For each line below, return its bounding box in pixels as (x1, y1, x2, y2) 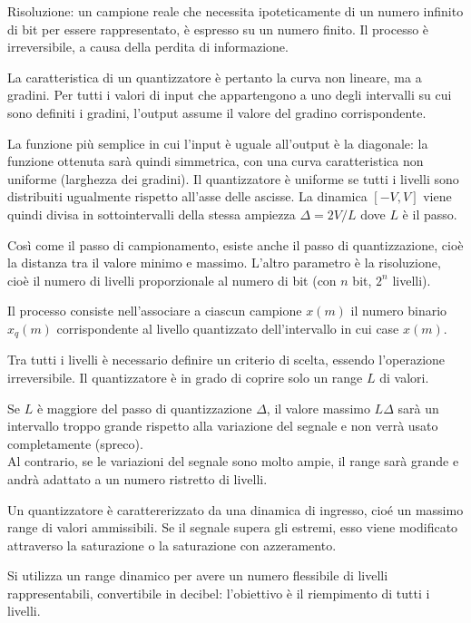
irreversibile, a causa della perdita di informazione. (7, 37, 289, 56)
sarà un (397, 398, 439, 417)
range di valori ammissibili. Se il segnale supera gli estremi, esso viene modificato (7, 518, 458, 537)
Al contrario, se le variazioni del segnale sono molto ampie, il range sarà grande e (7, 452, 459, 471)
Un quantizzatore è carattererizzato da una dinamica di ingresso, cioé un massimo (7, 500, 464, 519)
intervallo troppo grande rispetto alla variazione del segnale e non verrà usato (7, 416, 438, 435)
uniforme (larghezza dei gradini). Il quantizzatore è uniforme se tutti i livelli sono (7, 169, 459, 188)
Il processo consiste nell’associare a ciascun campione (7, 301, 302, 320)
